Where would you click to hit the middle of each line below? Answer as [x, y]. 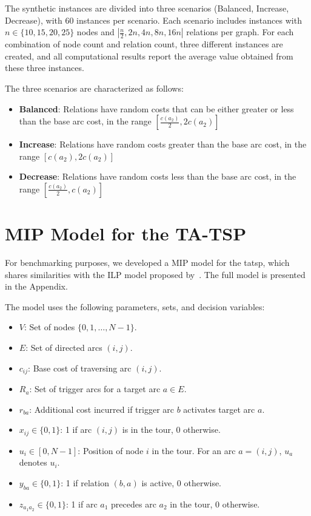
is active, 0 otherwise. [182, 482]
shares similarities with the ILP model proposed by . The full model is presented [155, 274]
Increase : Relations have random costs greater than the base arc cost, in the [163, 144]
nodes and [95, 32]
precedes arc [134, 504]
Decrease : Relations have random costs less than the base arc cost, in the [158, 176]
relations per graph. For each [240, 32]
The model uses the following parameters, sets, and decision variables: [135, 306]
